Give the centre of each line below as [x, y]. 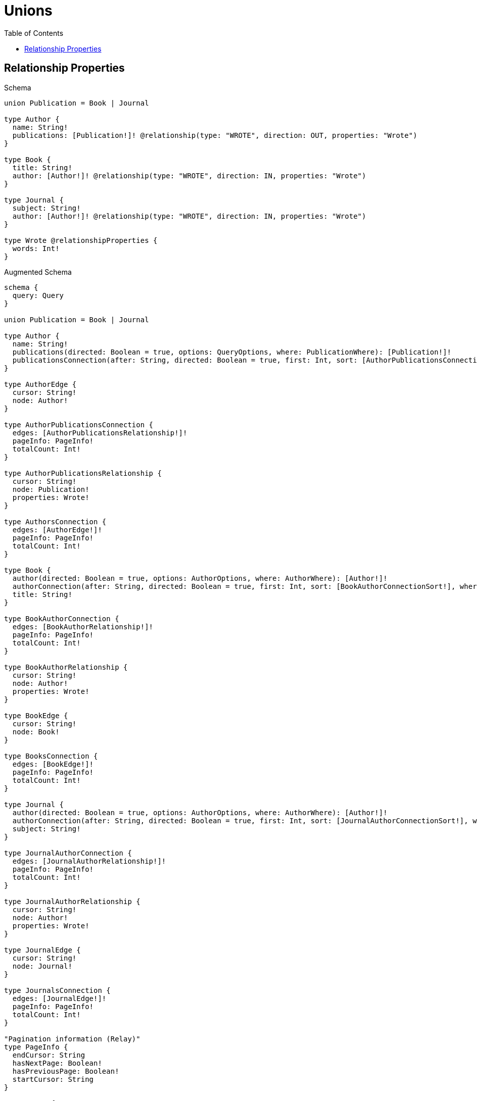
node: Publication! [51, 489]
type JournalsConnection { [57, 990]
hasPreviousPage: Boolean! [66, 1071]
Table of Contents [34, 33]
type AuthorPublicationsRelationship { [83, 473]
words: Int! [36, 248]
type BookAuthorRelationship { [66, 667]
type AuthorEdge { [40, 384]
